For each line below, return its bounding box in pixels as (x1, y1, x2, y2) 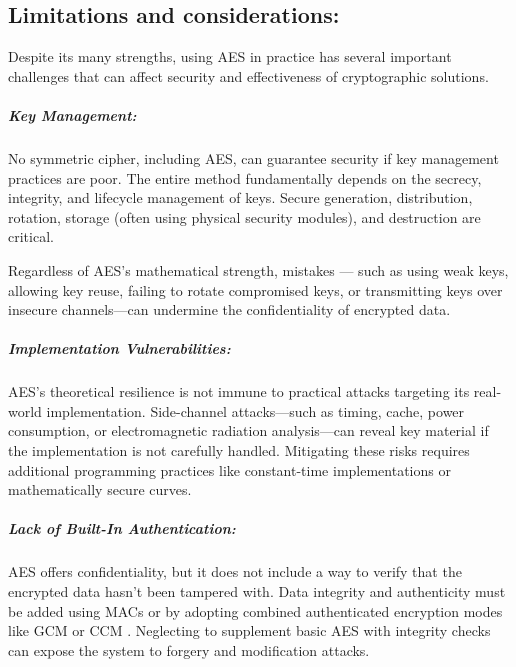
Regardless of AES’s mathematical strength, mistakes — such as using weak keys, (8, 259, 509, 280)
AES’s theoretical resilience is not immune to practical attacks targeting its (8, 381, 470, 402)
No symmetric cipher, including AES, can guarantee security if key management (8, 147, 499, 168)
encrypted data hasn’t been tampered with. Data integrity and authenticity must (8, 580, 506, 601)
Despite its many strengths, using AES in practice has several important (8, 46, 452, 67)
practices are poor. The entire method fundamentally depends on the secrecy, (8, 167, 482, 188)
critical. (8, 226, 54, 247)
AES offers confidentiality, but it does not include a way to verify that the (8, 561, 462, 582)
